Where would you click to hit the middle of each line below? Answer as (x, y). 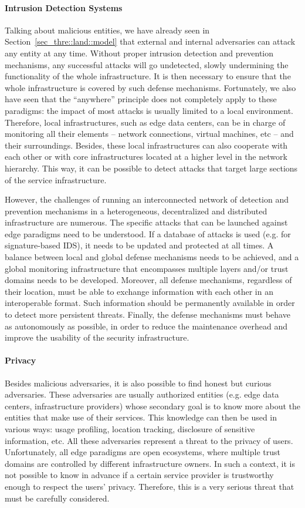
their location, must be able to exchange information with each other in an (139, 291)
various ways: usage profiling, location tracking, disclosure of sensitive (130, 429)
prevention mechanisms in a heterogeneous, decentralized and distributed (136, 211)
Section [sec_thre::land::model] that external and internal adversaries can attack (150, 41)
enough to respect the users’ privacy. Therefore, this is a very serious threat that (150, 486)
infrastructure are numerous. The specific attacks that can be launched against (146, 222)
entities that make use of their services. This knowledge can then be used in (141, 417)
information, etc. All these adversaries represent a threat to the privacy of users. (149, 440)
